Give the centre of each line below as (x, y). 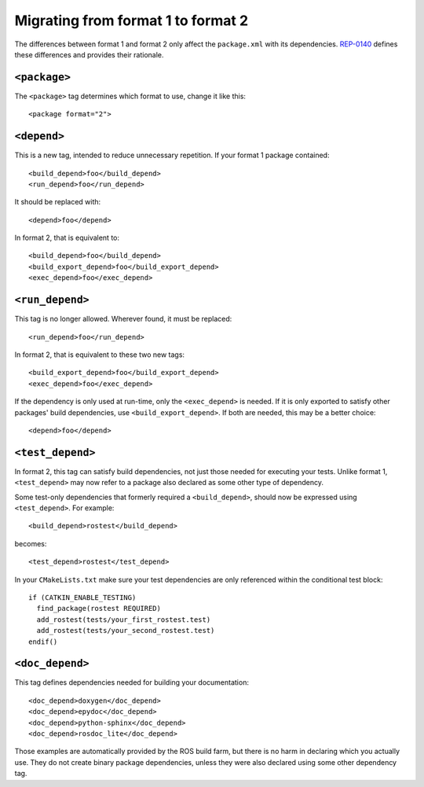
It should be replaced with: (58, 202)
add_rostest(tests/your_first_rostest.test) (124, 620)
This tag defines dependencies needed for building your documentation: (132, 682)
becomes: (31, 543)
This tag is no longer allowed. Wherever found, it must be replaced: (123, 319)
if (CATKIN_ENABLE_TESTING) (82, 597)
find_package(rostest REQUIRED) (99, 609)
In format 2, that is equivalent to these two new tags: (99, 355)
